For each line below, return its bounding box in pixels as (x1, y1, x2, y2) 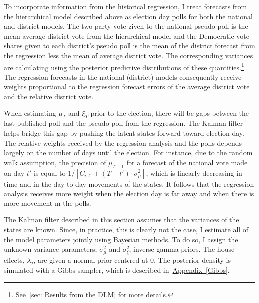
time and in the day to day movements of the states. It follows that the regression (4, 178, 254, 189)
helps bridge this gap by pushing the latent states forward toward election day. (4, 127, 245, 138)
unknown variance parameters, (4, 244, 97, 254)
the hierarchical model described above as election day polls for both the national (4, 11, 253, 21)
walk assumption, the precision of (4, 157, 106, 167)
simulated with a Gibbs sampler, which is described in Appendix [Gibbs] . (4, 265, 230, 275)
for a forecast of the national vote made (126, 157, 248, 167)
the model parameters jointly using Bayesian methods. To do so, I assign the (4, 234, 238, 244)
